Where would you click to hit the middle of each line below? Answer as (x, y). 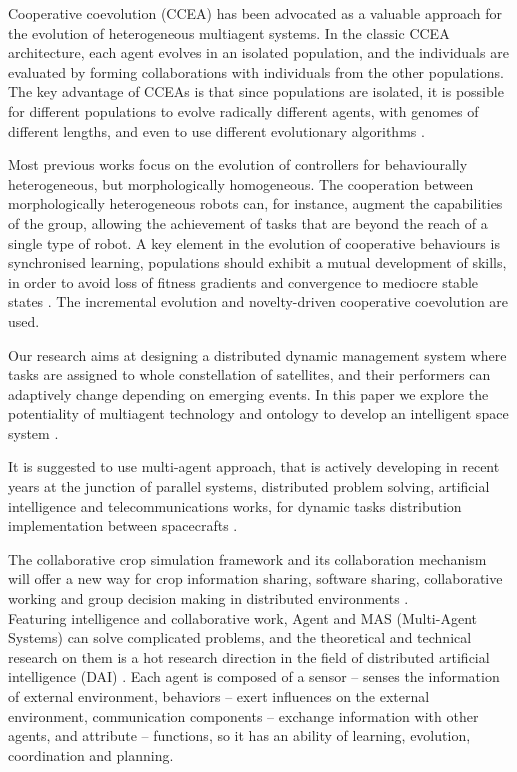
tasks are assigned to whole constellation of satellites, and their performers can (249, 374)
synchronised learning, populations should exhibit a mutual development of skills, (257, 262)
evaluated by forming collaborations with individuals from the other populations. (256, 71)
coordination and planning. (91, 754)
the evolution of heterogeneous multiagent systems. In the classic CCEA (229, 32)
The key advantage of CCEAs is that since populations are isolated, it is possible (256, 91)
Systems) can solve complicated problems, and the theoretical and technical (240, 637)
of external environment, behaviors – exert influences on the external (219, 696)
